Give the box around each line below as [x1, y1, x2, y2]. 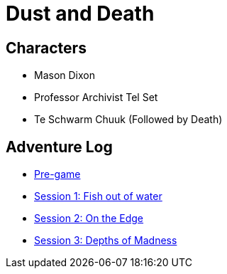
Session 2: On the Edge [34, 212, 144, 225]
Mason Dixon [34, 69, 95, 82]
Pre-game [34, 168, 81, 181]
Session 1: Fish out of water [34, 190, 162, 203]
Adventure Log [6, 137, 113, 156]
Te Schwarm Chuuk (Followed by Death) [34, 113, 223, 126]
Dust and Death [6, 1, 155, 26]
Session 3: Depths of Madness [34, 234, 177, 247]
